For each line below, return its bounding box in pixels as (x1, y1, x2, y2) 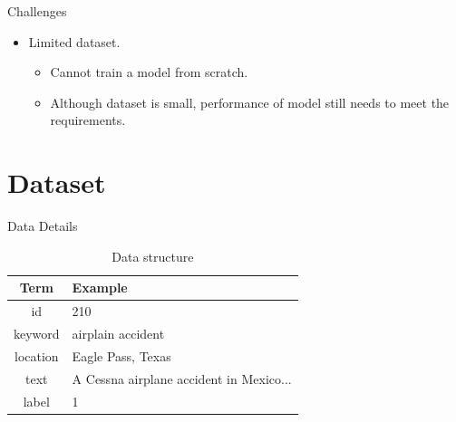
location (14, 346, 59, 365)
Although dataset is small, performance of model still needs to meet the (50, 92, 450, 111)
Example (72, 278, 128, 297)
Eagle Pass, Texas (72, 346, 171, 365)
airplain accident (72, 323, 165, 342)
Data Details (7, 216, 78, 235)
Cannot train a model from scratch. (50, 62, 248, 82)
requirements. (50, 110, 126, 129)
